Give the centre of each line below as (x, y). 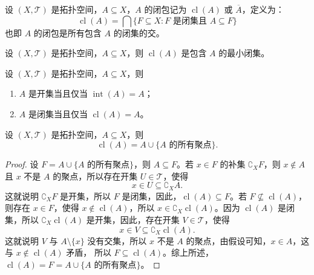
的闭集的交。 (139, 32)
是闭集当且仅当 (58, 113)
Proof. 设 (22, 164)
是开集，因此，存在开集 (133, 219)
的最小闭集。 (244, 53)
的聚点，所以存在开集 (95, 176)
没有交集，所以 (117, 240)
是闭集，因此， (152, 196)
